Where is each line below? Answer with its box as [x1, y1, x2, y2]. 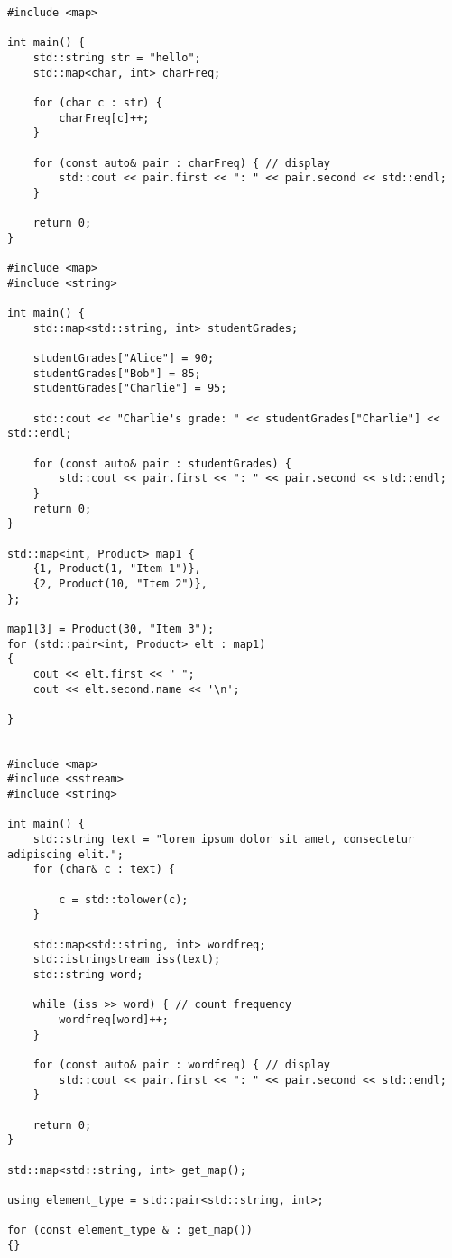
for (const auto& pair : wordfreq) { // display [32, 1058, 330, 1071]
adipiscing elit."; [7, 847, 124, 861]
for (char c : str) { [32, 96, 162, 109]
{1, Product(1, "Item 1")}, [32, 562, 201, 576]
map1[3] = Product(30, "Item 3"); [7, 622, 215, 635]
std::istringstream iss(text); [32, 953, 221, 967]
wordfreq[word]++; [59, 1013, 169, 1026]
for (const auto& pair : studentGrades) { [32, 457, 291, 470]
